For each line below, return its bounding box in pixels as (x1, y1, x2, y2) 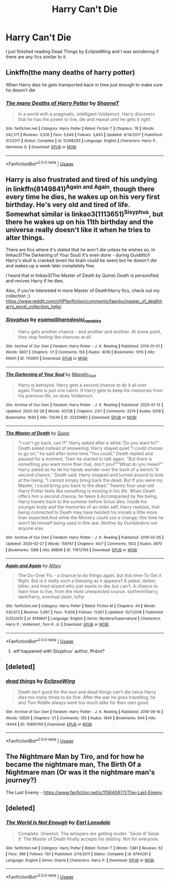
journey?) (6, 776, 37, 784)
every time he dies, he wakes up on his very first (6, 192, 160, 201)
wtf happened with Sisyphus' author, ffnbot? (13, 648, 105, 654)
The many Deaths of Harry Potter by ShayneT (6, 100, 119, 107)
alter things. (6, 233, 45, 242)
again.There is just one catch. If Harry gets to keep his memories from (18, 387, 163, 394)
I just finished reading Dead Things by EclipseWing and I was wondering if (6, 48, 159, 54)
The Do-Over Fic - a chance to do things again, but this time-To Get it (18, 572, 162, 578)
